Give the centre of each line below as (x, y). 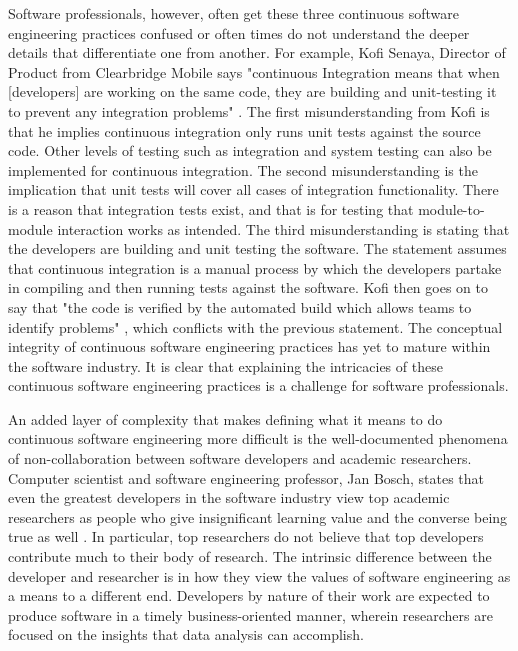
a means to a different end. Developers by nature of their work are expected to (249, 595)
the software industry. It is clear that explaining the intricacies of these (225, 365)
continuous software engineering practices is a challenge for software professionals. (258, 385)
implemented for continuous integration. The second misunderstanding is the (243, 169)
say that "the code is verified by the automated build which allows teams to (240, 306)
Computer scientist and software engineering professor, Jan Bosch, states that (246, 477)
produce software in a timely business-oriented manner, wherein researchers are (250, 614)
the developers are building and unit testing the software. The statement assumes (257, 248)
